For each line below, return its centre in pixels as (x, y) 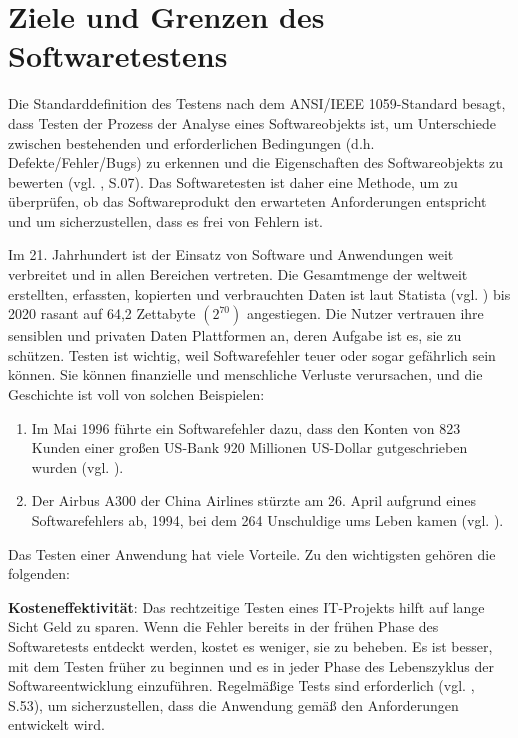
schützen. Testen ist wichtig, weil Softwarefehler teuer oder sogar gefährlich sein (252, 354)
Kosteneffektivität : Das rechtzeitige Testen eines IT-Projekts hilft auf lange (246, 606)
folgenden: (39, 573)
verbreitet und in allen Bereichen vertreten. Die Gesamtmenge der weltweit (238, 274)
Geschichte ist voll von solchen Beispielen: (136, 394)
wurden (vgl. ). (77, 466)
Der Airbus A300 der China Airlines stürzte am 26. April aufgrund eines (253, 500)
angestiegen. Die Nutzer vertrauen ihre (365, 313)
